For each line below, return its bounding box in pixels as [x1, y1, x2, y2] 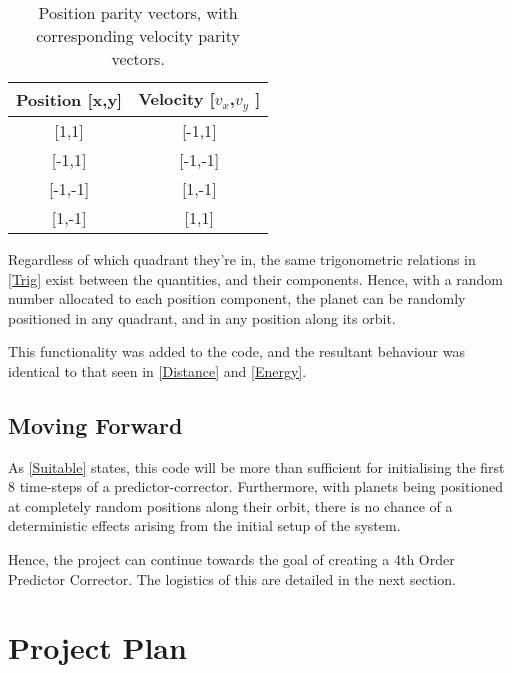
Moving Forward [8, 409, 183, 440]
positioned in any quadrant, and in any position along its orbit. [8, 307, 396, 328]
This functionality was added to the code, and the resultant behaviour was [8, 341, 465, 362]
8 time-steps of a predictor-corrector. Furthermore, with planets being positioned [8, 476, 504, 497]
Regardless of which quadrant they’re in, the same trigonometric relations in [8, 248, 476, 269]
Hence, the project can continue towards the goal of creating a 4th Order [8, 549, 455, 570]
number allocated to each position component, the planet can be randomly [8, 288, 466, 309]
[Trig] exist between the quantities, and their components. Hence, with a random [8, 268, 504, 289]
